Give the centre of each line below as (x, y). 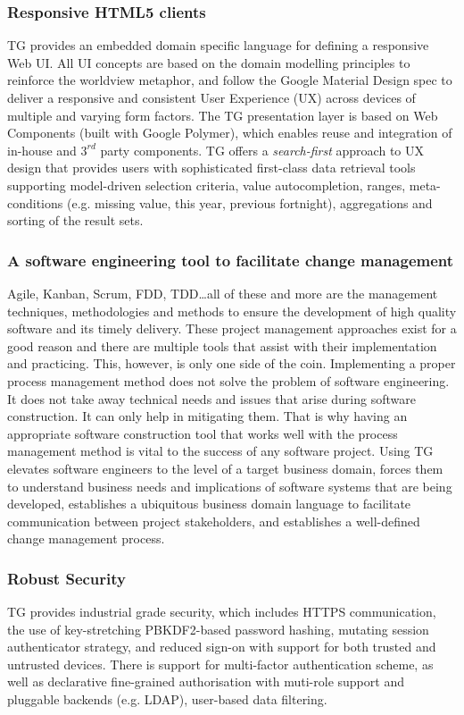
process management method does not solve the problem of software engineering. (228, 380)
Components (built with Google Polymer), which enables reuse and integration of (230, 133)
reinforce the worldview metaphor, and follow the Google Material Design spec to (230, 80)
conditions (35, 202)
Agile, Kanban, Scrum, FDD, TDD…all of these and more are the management (223, 293)
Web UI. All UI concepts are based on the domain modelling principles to (209, 62)
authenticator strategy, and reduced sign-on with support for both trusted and (222, 647)
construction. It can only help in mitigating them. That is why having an (207, 416)
